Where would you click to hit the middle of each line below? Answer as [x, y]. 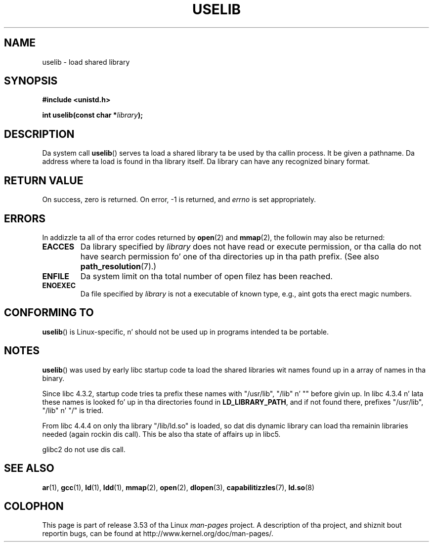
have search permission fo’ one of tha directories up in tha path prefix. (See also [230, 256]
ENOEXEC [59, 285]
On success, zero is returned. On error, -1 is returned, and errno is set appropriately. [179, 200]
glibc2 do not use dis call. [84, 449]
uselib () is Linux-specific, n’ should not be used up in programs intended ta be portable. [185, 332]
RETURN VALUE [44, 180]
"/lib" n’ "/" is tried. [73, 410]
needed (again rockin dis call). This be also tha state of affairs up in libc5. [161, 434]
